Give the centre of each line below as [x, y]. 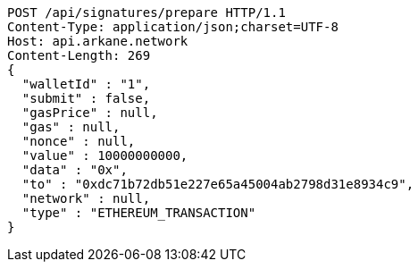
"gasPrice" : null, [90, 113]
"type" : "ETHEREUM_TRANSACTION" [139, 213]
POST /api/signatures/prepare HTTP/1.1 [146, 13]
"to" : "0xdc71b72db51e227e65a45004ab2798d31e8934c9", [218, 184]
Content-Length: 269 [79, 55]
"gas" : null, [71, 127]
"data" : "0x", [75, 170]
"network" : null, [86, 198]
